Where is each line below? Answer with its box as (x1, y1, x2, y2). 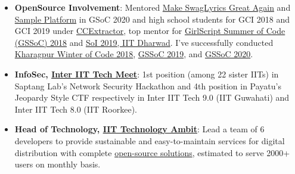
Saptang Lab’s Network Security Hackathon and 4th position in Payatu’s (14, 79, 281, 92)
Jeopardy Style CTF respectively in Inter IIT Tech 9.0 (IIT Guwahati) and (14, 91, 290, 104)
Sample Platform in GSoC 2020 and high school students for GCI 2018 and (14, 13, 290, 25)
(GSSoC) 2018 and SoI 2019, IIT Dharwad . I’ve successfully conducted (14, 36, 274, 48)
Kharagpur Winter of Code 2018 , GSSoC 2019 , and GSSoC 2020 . (14, 48, 253, 60)
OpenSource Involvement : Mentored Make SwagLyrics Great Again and (14, 1, 291, 13)
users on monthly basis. (14, 158, 101, 170)
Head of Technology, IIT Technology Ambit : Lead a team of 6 (14, 123, 265, 135)
